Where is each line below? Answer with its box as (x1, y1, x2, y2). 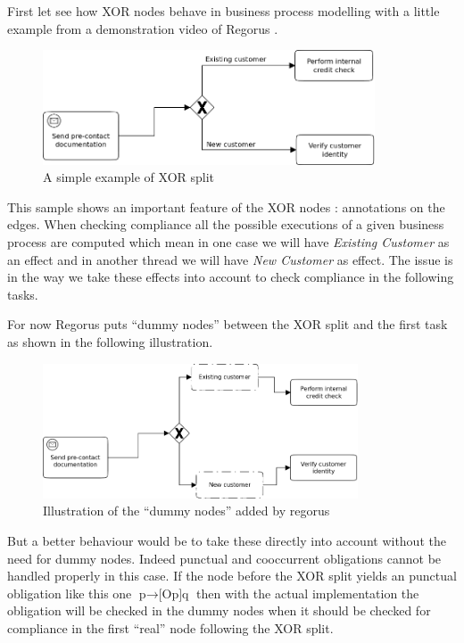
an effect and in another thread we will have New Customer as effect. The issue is (7, 250, 453, 268)
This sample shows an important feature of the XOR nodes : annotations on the (7, 197, 445, 216)
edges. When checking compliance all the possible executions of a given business (7, 215, 444, 234)
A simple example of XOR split (43, 168, 215, 186)
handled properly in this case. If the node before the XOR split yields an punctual (7, 566, 457, 585)
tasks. (7, 284, 38, 303)
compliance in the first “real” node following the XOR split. (7, 618, 334, 637)
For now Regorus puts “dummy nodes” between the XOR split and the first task (7, 315, 448, 334)
